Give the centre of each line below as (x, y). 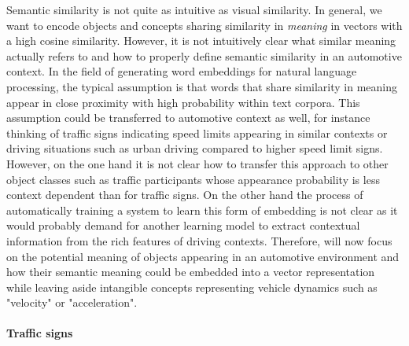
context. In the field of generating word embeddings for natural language (182, 71)
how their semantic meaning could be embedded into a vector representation (191, 272)
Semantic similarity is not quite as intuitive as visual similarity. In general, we (194, 9)
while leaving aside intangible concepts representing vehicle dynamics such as (192, 287)
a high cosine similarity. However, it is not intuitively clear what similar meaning (201, 40)
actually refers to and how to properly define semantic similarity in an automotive (204, 55)
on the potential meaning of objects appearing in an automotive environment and (203, 256)
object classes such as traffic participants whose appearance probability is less (193, 179)
